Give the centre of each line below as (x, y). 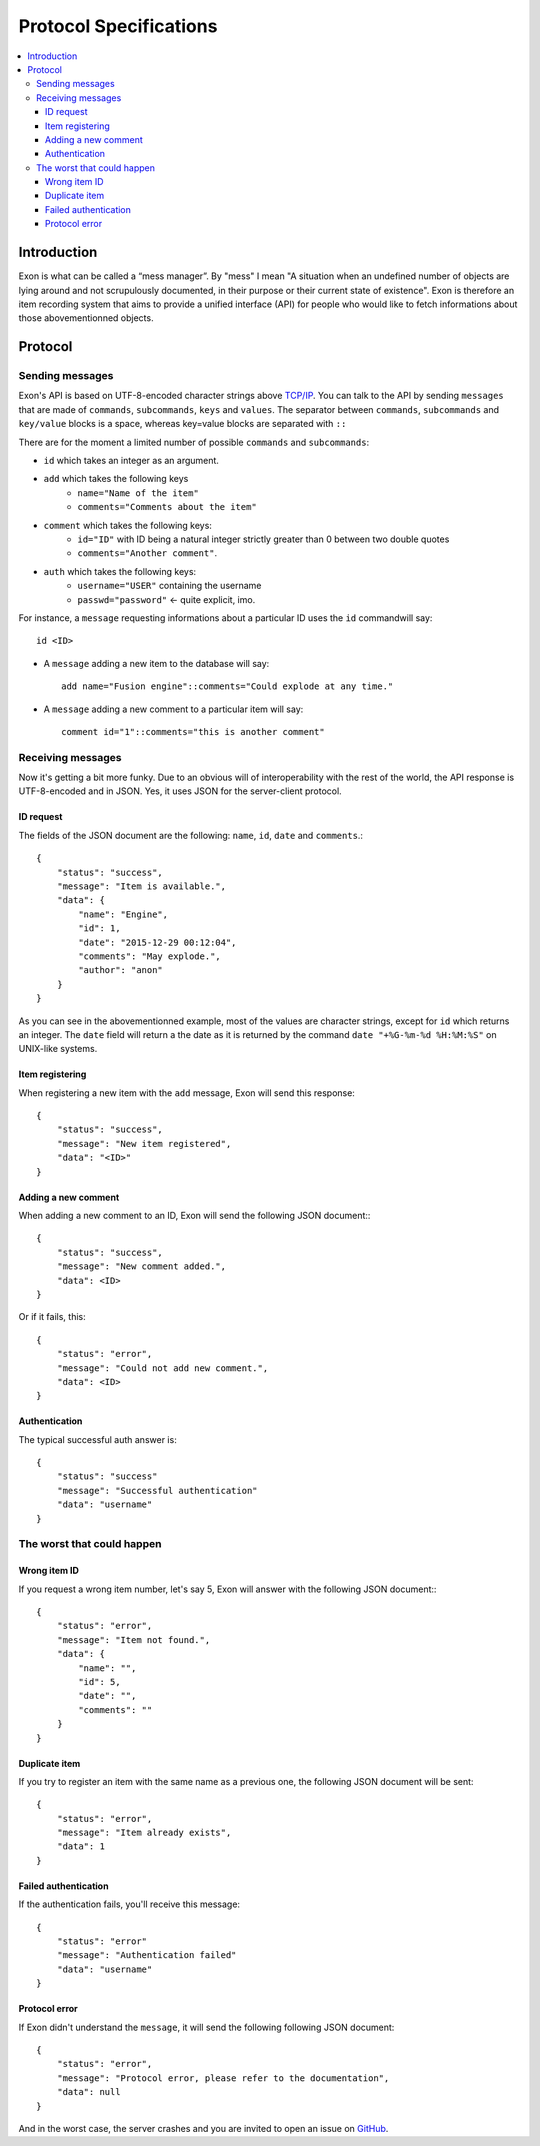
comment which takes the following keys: (127, 525)
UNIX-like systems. (58, 1049)
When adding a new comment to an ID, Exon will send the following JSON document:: (194, 1216)
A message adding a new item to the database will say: (156, 663)
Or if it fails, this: (52, 1317)
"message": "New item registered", (144, 1143)
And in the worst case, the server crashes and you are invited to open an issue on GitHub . (203, 2128)
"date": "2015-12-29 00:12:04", (157, 942)
